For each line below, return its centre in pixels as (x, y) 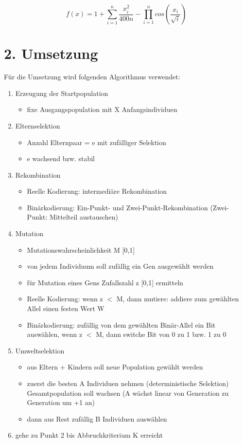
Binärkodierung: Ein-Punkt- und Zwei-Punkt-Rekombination (117, 207)
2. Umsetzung (51, 53)
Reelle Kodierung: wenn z (65, 299)
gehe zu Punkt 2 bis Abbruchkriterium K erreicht (89, 435)
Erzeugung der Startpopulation (62, 93)
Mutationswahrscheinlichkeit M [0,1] (81, 249)
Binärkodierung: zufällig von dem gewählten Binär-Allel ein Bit (121, 324)
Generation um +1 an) (61, 402)
